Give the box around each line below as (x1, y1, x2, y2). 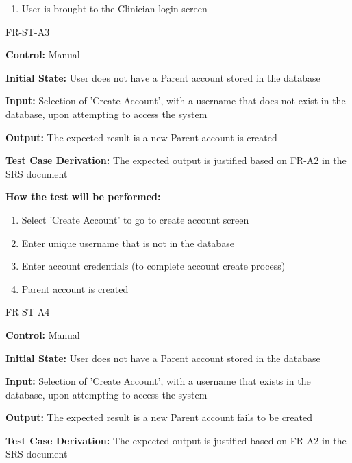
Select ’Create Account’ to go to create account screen (21, 212, 249, 226)
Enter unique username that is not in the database (21, 235, 234, 250)
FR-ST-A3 (5, 24, 50, 38)
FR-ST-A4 (5, 305, 50, 319)
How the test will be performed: (5, 189, 161, 204)
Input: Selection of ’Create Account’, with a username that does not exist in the (5, 93, 346, 108)
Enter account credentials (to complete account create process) (21, 259, 286, 273)
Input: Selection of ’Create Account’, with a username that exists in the (5, 374, 311, 388)
